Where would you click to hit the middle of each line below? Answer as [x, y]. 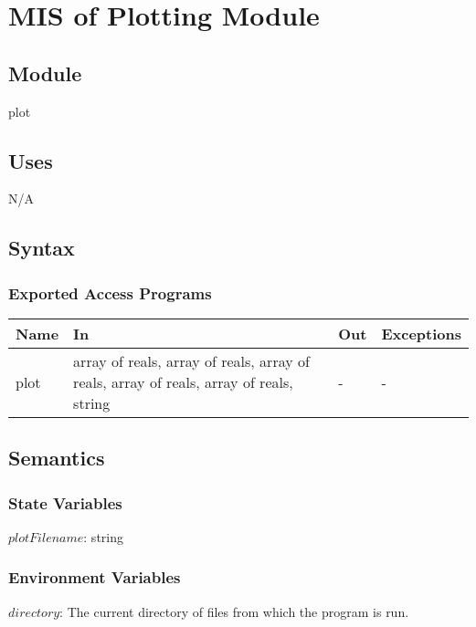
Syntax [42, 248]
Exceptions [421, 333]
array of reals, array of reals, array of [191, 361]
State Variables [65, 502]
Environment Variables [95, 577]
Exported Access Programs [110, 293]
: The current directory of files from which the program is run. [234, 611]
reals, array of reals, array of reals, [183, 381]
